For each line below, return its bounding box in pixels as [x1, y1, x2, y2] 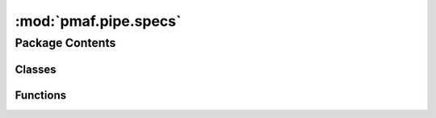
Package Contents [15, 36, 116, 50]
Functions [15, 88, 67, 102]
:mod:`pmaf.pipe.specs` [15, 12, 182, 30]
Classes [15, 62, 57, 76]
